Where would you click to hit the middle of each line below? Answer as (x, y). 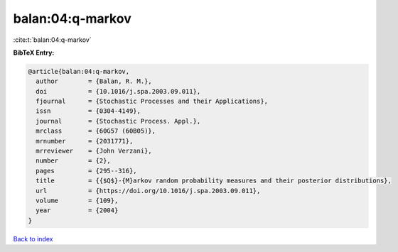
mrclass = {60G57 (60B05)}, (96, 131)
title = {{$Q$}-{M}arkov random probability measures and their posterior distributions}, (214, 181)
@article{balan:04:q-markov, (79, 71)
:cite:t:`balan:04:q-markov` (52, 40)
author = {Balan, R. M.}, (94, 81)
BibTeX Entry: (34, 53)
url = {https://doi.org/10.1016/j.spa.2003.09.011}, (148, 191)
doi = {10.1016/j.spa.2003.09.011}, (118, 91)
